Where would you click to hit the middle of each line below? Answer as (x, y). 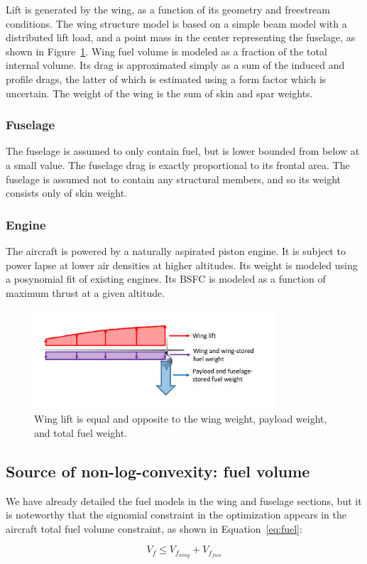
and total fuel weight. (81, 432)
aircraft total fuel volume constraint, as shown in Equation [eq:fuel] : (154, 528)
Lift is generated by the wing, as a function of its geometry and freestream (168, 9)
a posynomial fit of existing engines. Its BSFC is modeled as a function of (166, 279)
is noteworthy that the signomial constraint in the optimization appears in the (176, 515)
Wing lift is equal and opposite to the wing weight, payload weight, (181, 419)
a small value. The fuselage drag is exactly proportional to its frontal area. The (178, 164)
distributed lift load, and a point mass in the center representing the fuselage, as (181, 37)
